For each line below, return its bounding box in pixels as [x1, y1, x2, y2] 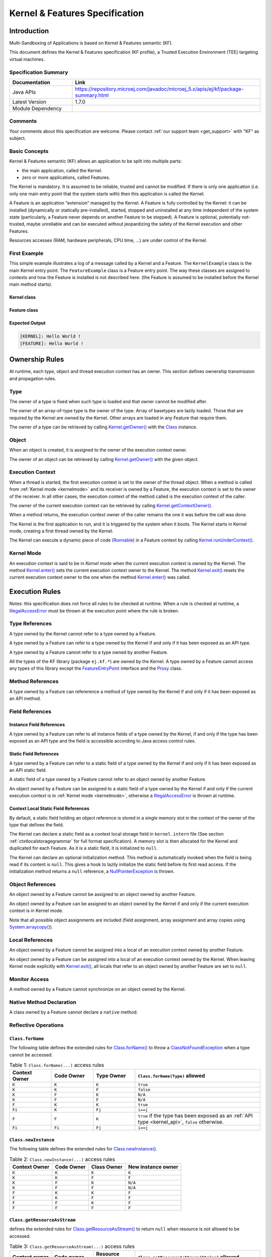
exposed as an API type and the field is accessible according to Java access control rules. [9, 738, 196, 744]
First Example [9, 249, 44, 256]
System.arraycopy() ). [9, 924, 53, 930]
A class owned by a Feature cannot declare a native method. [9, 1009, 138, 1015]
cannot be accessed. [9, 1051, 53, 1058]
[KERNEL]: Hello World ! [20, 333, 81, 339]
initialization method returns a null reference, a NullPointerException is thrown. [9, 868, 175, 874]
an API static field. [9, 767, 47, 773]
